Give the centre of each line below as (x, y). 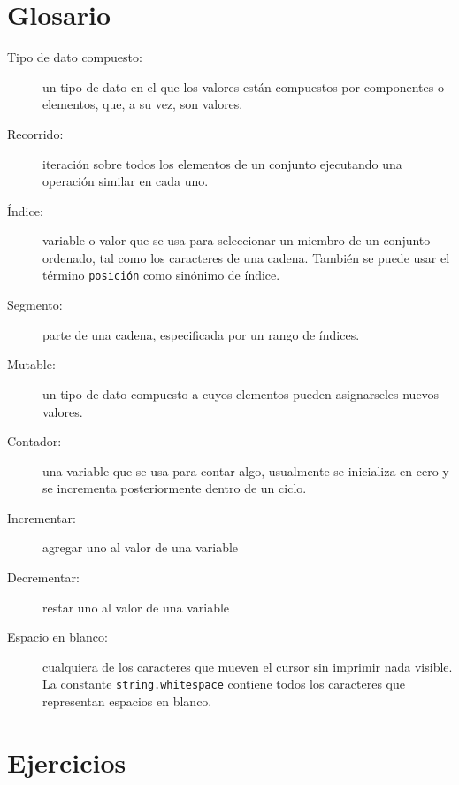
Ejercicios (67, 762)
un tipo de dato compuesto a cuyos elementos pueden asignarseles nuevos (241, 393)
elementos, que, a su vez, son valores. (143, 104)
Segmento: (35, 305)
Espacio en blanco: (57, 637)
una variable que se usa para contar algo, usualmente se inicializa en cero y (246, 470)
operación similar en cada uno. (126, 181)
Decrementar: (43, 577)
